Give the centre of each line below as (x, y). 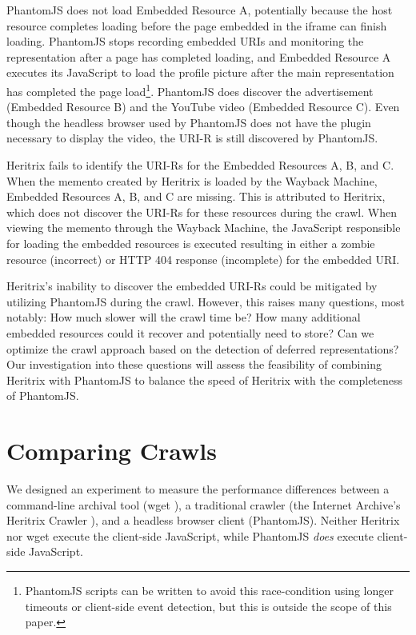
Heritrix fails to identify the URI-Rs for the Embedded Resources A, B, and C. (200, 165)
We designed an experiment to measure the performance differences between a (198, 489)
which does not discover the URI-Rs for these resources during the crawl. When (202, 212)
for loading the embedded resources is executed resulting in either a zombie (191, 243)
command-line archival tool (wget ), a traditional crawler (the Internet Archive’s (204, 504)
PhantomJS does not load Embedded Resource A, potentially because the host (200, 10)
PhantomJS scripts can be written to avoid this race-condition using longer (209, 590)
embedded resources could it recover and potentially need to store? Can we (190, 332)
